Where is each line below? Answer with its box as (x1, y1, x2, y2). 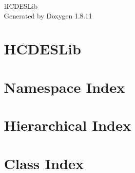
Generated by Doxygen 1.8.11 (4, 10, 92, 20)
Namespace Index (4, 77, 125, 97)
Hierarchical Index (4, 115, 131, 135)
